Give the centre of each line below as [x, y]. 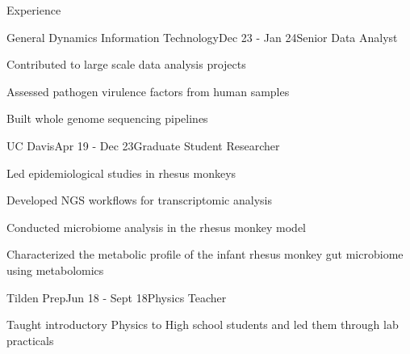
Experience [34, 10]
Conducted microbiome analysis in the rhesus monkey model [156, 227]
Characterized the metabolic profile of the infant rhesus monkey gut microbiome [205, 254]
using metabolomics [55, 270]
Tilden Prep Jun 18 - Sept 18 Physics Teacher [117, 297]
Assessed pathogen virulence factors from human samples [148, 91]
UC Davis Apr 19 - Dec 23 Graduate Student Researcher [143, 145]
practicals [30, 340]
